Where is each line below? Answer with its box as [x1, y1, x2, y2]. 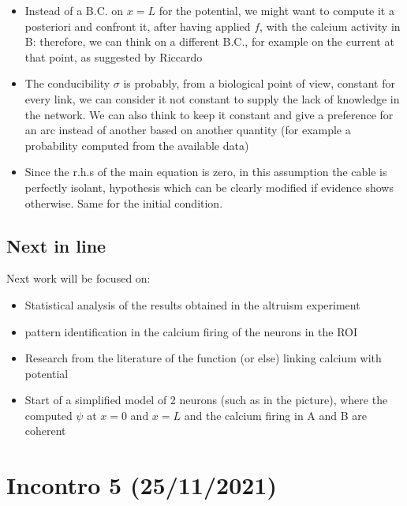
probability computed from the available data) [24, 137, 249, 153]
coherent [24, 422, 66, 439]
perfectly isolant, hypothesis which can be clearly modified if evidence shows [24, 178, 394, 195]
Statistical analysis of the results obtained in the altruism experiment [24, 296, 360, 313]
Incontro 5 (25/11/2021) [6, 469, 277, 501]
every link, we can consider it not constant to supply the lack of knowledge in [24, 90, 400, 107]
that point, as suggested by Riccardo [24, 48, 203, 65]
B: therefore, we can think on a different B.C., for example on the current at [24, 33, 394, 50]
